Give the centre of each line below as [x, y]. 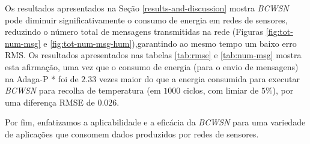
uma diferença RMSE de [50, 102]
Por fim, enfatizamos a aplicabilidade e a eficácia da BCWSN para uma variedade [155, 122]
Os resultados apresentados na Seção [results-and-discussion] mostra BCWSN [147, 8]
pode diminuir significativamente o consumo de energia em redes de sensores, [146, 19]
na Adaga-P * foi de [42, 78]
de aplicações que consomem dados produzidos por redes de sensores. [132, 133]
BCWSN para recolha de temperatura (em [83, 90]
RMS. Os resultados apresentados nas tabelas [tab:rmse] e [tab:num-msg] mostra [153, 55]
